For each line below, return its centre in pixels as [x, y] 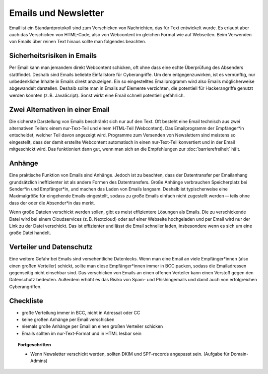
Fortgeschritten [34, 345]
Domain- [239, 354]
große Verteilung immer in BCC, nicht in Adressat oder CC [81, 312]
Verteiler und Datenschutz [51, 247]
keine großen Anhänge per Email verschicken [68, 319]
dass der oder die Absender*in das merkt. [52, 203]
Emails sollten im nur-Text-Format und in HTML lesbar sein [81, 333]
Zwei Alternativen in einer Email [60, 109]
